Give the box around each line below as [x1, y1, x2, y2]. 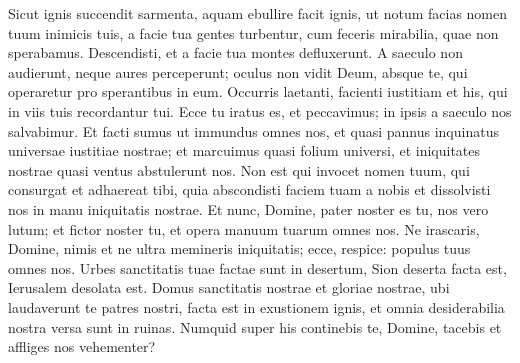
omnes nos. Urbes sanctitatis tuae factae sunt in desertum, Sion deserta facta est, [8, 257, 507, 278]
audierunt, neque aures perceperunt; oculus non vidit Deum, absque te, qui [8, 61, 468, 82]
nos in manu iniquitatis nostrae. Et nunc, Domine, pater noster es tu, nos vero [8, 198, 489, 219]
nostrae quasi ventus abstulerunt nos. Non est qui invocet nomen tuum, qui [8, 159, 470, 180]
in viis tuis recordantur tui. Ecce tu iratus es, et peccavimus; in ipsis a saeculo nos [8, 100, 512, 121]
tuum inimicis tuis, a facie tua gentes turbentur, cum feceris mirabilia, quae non [8, 22, 499, 43]
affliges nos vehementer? [8, 336, 156, 357]
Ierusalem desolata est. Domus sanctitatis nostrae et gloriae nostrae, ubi [8, 277, 450, 298]
